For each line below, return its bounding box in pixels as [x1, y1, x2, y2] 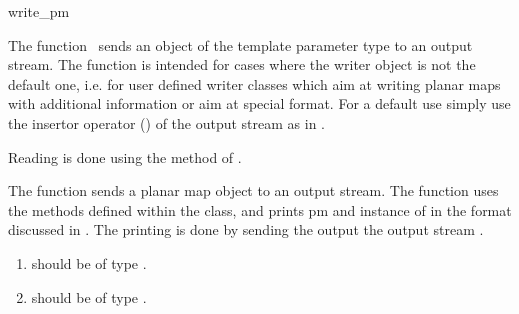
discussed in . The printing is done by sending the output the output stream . [8, 219, 484, 240]
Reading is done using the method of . [8, 146, 242, 167]
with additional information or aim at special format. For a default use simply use [8, 93, 511, 114]
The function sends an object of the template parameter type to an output [8, 34, 473, 55]
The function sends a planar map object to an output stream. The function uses [8, 180, 499, 201]
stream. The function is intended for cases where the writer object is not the [8, 54, 476, 75]
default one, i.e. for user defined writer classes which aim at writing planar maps [8, 73, 501, 94]
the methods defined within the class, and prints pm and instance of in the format [8, 199, 512, 220]
